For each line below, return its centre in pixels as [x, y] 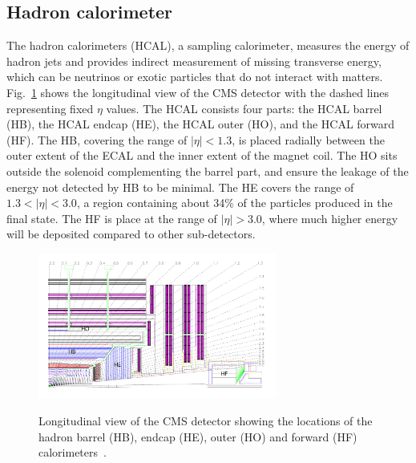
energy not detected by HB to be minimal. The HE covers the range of [180, 187]
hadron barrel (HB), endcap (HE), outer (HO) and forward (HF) [198, 436]
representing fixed [50, 108]
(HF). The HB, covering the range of [97, 139]
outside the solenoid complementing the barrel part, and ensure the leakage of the [208, 171]
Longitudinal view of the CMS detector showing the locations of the [206, 421]
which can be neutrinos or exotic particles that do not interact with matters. [195, 77]
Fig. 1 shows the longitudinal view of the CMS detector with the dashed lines [198, 92]
